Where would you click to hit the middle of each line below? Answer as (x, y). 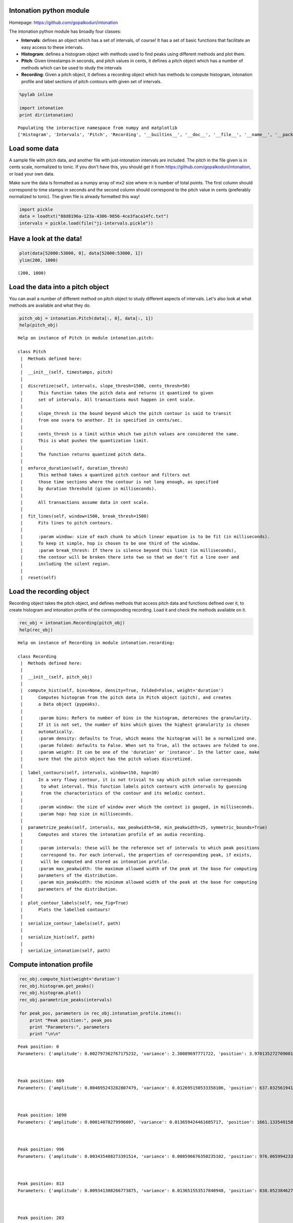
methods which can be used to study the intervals (72, 68)
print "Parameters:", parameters (70, 1027)
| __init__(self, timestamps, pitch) (67, 372)
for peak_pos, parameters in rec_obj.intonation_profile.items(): (100, 1013)
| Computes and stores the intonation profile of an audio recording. (113, 834)
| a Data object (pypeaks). (60, 704)
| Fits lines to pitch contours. (67, 523)
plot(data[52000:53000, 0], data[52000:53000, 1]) (81, 253)
